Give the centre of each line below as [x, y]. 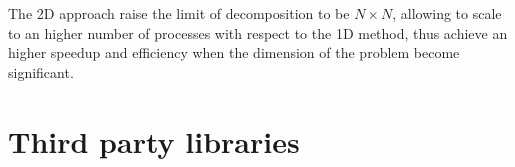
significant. [41, 71]
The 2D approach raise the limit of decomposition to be [179, 13]
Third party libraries [154, 140]
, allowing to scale [447, 13]
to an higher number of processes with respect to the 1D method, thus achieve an [258, 32]
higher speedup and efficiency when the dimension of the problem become [234, 52]
